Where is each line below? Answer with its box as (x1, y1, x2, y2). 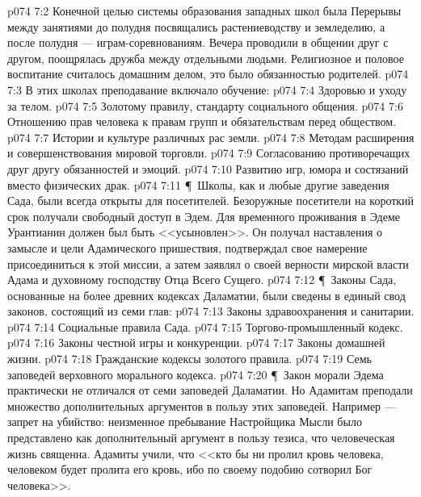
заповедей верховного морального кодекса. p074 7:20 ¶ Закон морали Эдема (7, 365, 384, 382)
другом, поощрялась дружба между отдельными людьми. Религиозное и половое (7, 49, 404, 66)
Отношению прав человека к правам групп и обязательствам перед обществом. (7, 113, 397, 130)
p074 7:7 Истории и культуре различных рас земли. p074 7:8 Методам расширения (7, 128, 415, 145)
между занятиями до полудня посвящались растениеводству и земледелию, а (7, 18, 385, 35)
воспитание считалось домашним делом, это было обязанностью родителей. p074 (7, 65, 409, 82)
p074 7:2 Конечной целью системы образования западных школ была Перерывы (7, 2, 402, 19)
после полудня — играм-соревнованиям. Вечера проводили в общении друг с (7, 34, 389, 51)
